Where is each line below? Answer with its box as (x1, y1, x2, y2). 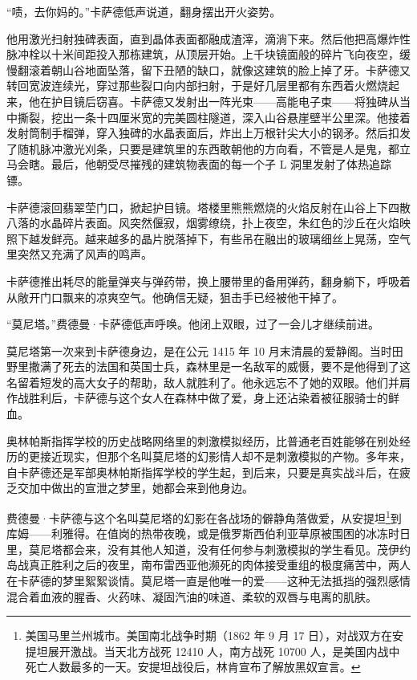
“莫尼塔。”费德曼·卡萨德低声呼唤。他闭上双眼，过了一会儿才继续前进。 (6, 316, 380, 332)
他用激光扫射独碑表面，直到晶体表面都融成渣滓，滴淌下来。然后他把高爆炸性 (6, 30, 411, 47)
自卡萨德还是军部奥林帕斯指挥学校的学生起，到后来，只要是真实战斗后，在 (6, 463, 399, 480)
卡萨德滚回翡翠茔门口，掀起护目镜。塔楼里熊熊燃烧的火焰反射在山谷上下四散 (6, 198, 411, 215)
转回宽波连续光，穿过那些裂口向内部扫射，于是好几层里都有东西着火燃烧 (6, 77, 388, 94)
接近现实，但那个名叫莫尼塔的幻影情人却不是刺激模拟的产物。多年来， (39, 448, 411, 465)
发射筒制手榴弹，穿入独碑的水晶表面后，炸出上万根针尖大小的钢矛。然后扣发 (6, 124, 411, 141)
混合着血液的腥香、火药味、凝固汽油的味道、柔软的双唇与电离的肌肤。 (6, 588, 377, 605)
